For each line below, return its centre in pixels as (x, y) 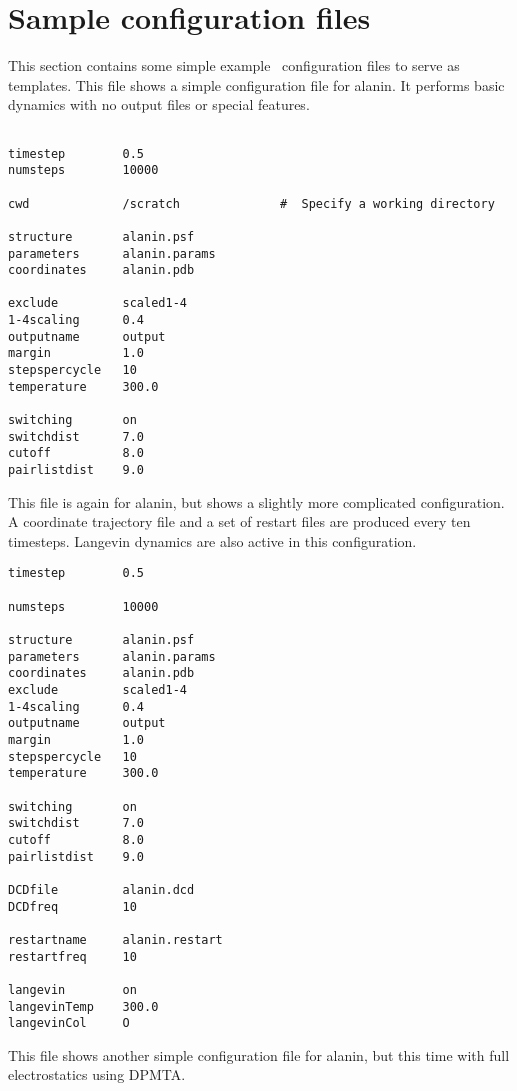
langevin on (72, 989)
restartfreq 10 (72, 956)
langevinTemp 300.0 (83, 1006)
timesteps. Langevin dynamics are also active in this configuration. (212, 540)
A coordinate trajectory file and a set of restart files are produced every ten (239, 521)
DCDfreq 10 (72, 906)
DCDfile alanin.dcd (101, 889)
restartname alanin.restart (115, 939)
